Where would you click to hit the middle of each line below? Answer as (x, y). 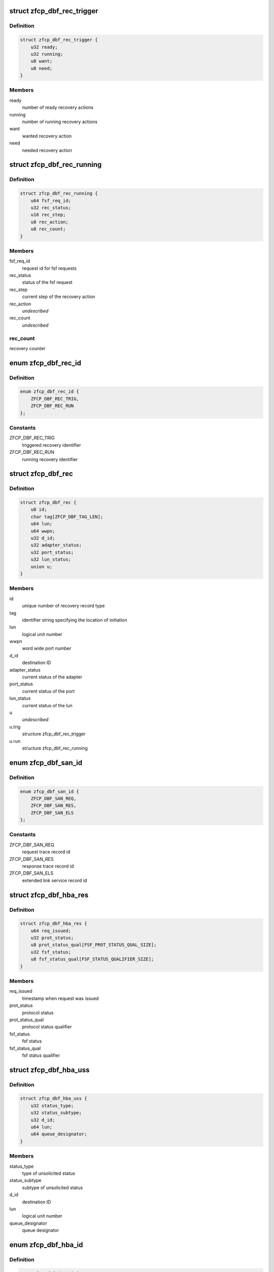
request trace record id (46, 852)
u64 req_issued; (51, 931)
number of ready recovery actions (58, 107)
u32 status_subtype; (56, 1113)
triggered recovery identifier (52, 445)
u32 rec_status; (51, 208)
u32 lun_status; (51, 559)
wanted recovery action (47, 136)
